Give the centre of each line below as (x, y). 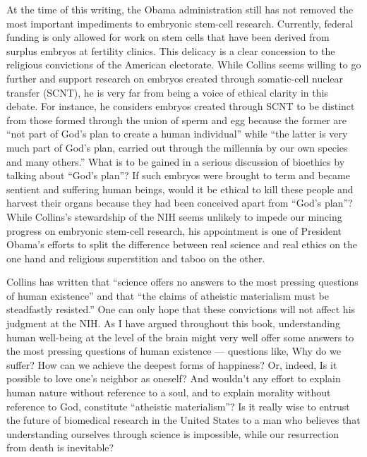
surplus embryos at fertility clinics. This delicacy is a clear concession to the (171, 50)
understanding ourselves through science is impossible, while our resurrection (173, 433)
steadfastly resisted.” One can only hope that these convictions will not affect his (181, 309)
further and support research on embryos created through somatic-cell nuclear (175, 78)
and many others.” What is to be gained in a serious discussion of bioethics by (176, 161)
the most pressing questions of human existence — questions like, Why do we (174, 351)
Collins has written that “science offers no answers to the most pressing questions (182, 282)
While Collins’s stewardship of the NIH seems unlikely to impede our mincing (174, 216)
